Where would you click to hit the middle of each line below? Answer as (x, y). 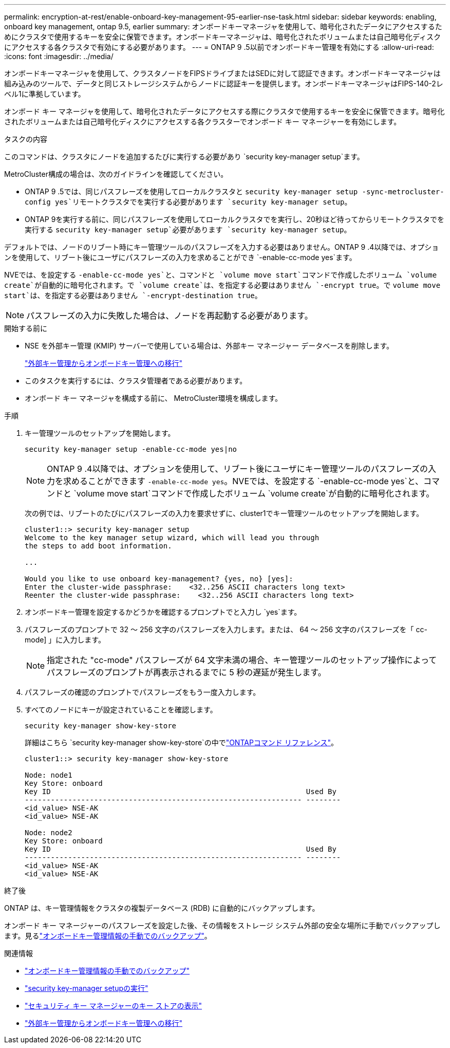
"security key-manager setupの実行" (87, 988)
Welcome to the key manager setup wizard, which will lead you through (172, 538)
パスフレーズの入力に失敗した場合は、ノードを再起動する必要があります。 (170, 316)
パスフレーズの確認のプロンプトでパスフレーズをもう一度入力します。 (143, 692)
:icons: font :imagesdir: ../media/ (59, 56)
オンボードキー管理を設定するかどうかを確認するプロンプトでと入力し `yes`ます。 (163, 612)
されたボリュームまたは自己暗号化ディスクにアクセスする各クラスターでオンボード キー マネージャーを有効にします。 (203, 122)
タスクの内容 (26, 139)
